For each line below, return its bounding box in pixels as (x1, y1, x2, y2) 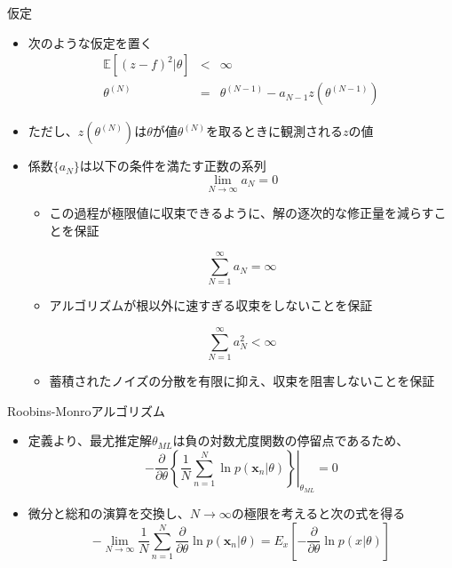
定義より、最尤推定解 (28, 431, 152, 450)
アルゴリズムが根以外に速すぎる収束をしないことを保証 (49, 296, 373, 315)
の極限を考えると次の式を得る (231, 504, 406, 523)
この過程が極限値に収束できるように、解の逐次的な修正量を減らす (49, 204, 434, 222)
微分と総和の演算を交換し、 (28, 504, 190, 523)
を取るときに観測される (206, 122, 344, 140)
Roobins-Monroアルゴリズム (7, 401, 166, 420)
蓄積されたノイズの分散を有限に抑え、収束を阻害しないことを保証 (49, 372, 435, 390)
